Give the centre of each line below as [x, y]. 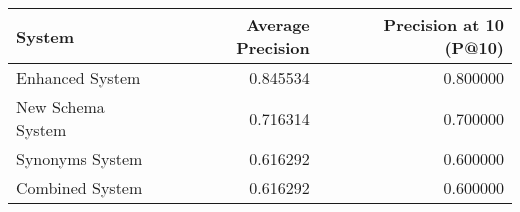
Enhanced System [78, 77]
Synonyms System [79, 158]
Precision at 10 [443, 24]
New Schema [60, 106]
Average [278, 24]
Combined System [79, 187]
